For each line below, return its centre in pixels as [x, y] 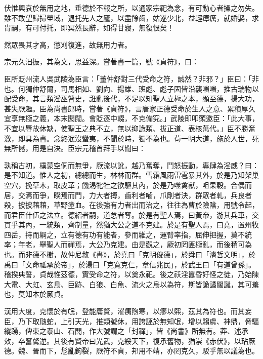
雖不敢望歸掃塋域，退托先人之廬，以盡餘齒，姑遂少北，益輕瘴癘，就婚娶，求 [131, 17]
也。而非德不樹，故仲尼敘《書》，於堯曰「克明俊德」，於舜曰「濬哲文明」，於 [130, 254]
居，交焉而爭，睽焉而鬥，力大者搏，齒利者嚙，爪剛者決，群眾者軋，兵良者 [128, 195]
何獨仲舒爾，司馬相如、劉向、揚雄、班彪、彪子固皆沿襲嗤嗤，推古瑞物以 [138, 88]
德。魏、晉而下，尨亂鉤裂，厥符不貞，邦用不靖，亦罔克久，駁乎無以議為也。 [131, 351]
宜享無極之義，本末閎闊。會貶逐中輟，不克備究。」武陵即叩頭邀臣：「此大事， [131, 118]
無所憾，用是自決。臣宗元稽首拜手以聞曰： [75, 148]
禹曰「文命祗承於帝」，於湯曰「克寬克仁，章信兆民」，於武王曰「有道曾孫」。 [130, 264]
